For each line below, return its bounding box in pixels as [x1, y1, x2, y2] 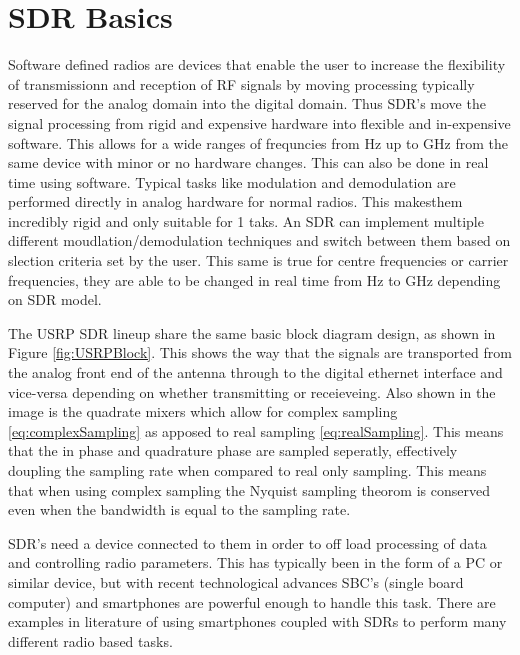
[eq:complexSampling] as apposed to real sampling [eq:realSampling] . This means [8, 420, 504, 441]
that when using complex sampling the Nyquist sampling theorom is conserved [8, 479, 490, 500]
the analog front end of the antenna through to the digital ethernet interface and [8, 362, 503, 383]
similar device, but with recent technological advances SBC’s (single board [8, 571, 464, 592]
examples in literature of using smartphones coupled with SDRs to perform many [8, 611, 507, 632]
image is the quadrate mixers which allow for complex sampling [8, 401, 398, 422]
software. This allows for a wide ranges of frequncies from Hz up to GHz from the [8, 132, 509, 153]
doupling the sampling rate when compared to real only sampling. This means [8, 460, 487, 480]
